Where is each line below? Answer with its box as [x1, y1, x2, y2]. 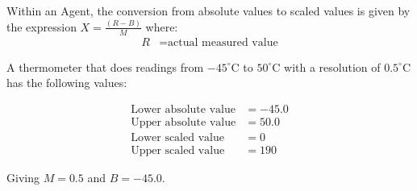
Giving [6, 169, 40, 186]
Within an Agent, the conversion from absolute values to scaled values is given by [6, 2, 411, 19]
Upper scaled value [131, 145, 225, 157]
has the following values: [6, 74, 127, 91]
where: [145, 18, 178, 35]
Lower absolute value [131, 103, 236, 115]
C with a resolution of [272, 58, 381, 75]
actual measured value [168, 36, 278, 48]
